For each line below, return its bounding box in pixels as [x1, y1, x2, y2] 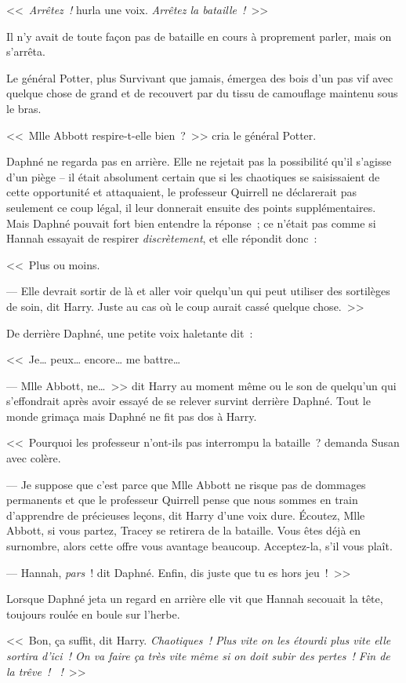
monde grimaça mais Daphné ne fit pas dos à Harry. [6, 407, 257, 424]
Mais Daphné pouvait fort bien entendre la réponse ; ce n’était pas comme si [6, 214, 376, 231]
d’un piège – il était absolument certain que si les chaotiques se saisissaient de [6, 168, 380, 184]
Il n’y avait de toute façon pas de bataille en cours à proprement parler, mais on [6, 27, 392, 44]
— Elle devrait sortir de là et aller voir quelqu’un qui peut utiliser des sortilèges [6, 283, 390, 299]
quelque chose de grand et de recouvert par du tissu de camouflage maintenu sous [6, 85, 398, 101]
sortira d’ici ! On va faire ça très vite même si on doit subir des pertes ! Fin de [6, 648, 390, 663]
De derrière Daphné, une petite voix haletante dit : [6, 324, 253, 341]
